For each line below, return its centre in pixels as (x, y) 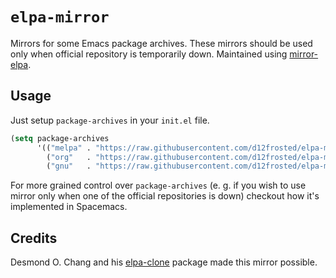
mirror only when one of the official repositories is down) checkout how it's (165, 196)
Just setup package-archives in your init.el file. (110, 120)
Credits (34, 238)
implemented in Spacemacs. (69, 207)
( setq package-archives (60, 138)
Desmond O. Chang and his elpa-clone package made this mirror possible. (164, 262)
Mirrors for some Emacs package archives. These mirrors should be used (161, 43)
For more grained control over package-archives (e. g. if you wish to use (158, 185)
